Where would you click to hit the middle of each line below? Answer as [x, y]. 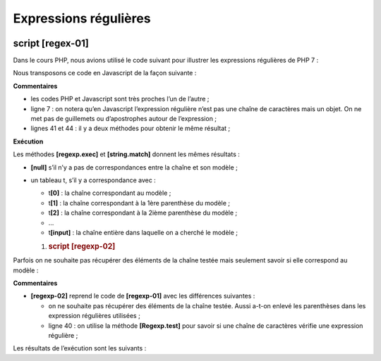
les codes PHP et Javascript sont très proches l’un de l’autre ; [120, 99]
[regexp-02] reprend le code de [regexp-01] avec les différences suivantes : [143, 296]
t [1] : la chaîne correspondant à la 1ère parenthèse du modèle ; [139, 203]
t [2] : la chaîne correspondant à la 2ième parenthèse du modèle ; [143, 213]
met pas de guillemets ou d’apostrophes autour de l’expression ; [124, 119]
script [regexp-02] [82, 246]
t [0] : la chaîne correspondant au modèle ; [110, 193]
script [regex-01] [51, 43]
